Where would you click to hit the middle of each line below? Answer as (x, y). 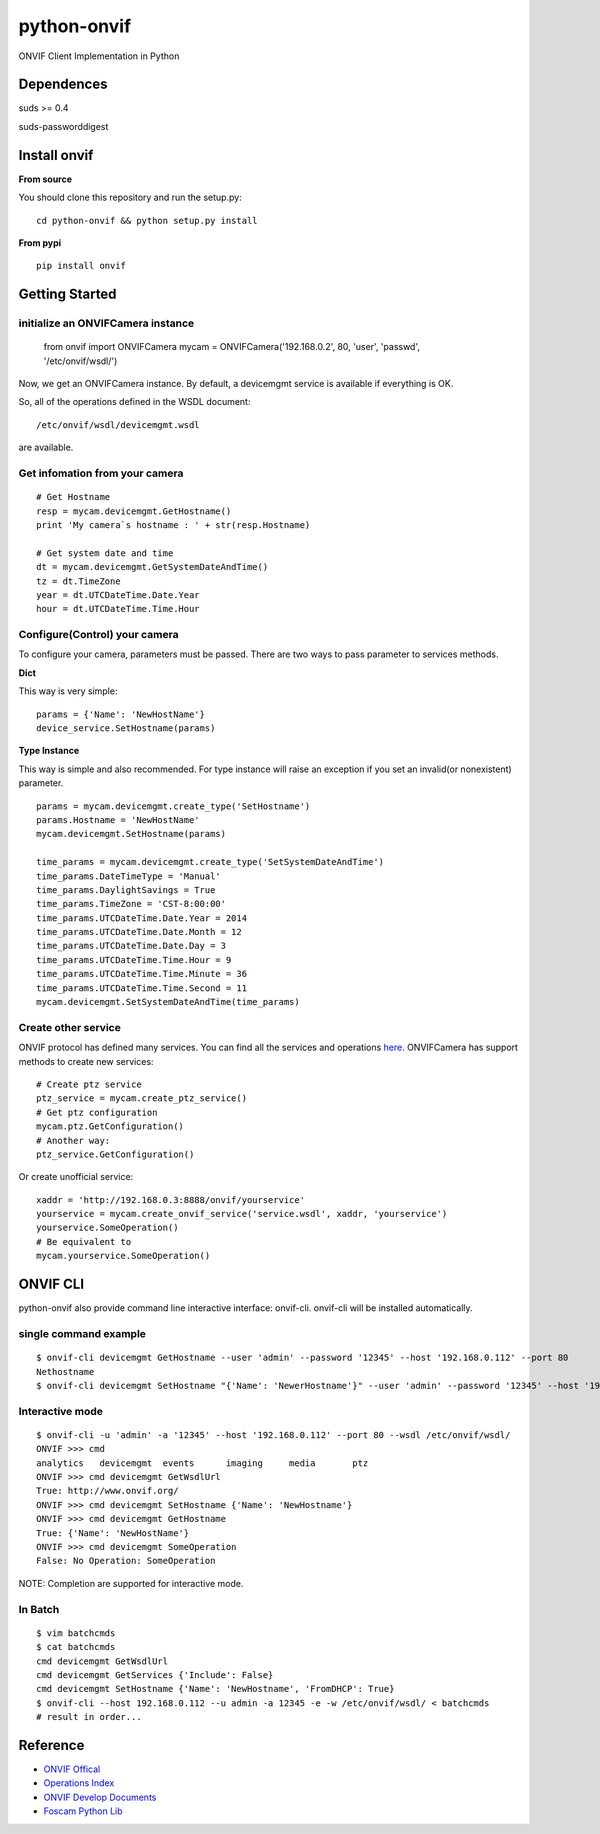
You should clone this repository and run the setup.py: (130, 197)
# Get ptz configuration (97, 1112)
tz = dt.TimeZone (78, 581)
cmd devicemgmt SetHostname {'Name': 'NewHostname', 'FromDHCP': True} (215, 1689)
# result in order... (89, 1717)
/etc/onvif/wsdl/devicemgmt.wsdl (118, 424)
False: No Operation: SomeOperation (126, 1561)
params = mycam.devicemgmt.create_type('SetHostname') (173, 806)
